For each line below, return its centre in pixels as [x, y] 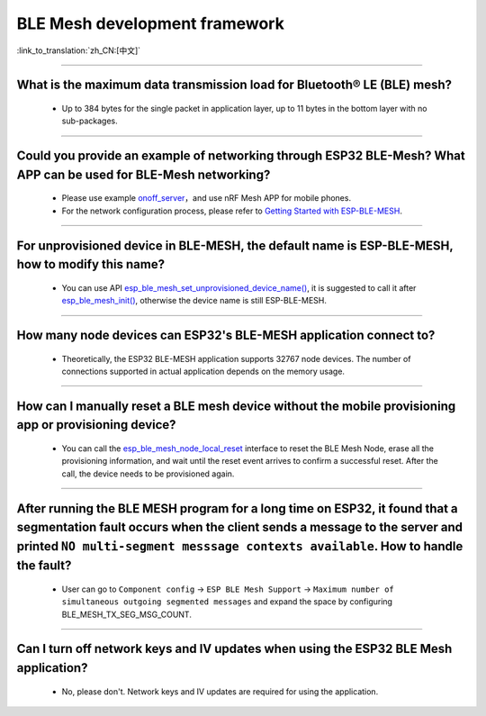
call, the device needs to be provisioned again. [148, 474]
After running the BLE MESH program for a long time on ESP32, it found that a [237, 508]
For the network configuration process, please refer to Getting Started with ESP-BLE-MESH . [232, 211]
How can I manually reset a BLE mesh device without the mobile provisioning [236, 406]
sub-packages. [90, 121]
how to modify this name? [91, 264]
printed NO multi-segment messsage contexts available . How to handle [240, 546]
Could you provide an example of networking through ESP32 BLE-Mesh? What [241, 156]
